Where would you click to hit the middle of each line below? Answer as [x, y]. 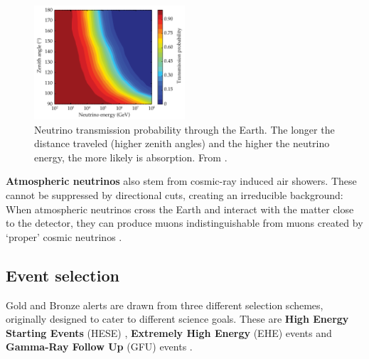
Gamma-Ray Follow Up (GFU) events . [99, 347]
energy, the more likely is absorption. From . [131, 157]
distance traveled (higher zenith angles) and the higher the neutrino [182, 143]
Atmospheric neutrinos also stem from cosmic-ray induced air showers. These [181, 181]
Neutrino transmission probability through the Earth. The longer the [184, 129]
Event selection [63, 275]
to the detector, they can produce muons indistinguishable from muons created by [184, 223]
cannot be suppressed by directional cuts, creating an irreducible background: [175, 194]
